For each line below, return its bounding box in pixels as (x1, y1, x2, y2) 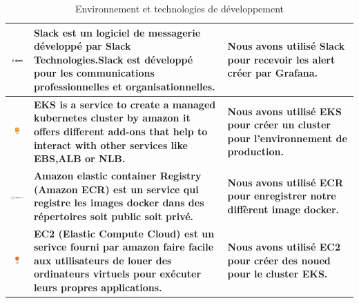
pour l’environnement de (227, 130, 347, 145)
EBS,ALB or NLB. (33, 151, 126, 166)
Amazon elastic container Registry (33, 168, 202, 183)
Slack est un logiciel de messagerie (33, 25, 201, 39)
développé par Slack (33, 39, 131, 53)
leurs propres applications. (33, 280, 162, 295)
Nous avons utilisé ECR (227, 175, 343, 189)
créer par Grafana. (227, 66, 318, 80)
